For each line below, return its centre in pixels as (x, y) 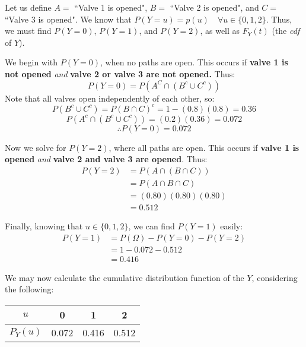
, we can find (152, 225)
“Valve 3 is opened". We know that (68, 19)
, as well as (220, 31)
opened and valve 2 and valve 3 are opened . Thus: (106, 159)
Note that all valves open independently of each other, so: (110, 98)
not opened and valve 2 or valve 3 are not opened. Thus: (120, 73)
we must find (28, 31)
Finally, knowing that (44, 225)
